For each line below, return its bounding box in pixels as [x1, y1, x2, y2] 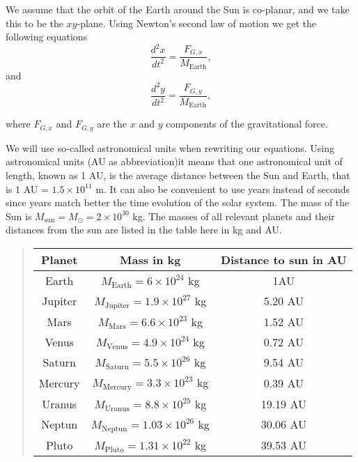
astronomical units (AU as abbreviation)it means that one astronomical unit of [6, 154, 343, 169]
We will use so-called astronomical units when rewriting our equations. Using [6, 140, 334, 155]
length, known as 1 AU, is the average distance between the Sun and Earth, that [6, 168, 350, 183]
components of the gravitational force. [166, 116, 328, 131]
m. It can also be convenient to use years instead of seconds [95, 181, 350, 196]
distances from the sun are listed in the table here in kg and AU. [6, 222, 282, 237]
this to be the [6, 15, 63, 30]
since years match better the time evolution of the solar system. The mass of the [6, 195, 350, 210]
